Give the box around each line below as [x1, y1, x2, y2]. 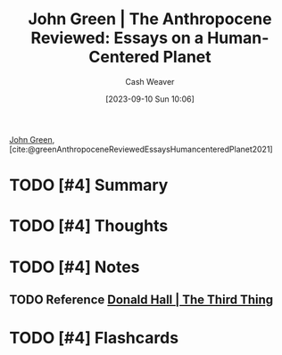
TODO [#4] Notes [9, 257, 140, 277]
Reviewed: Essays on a [30, 28, 204, 48]
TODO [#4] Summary [9, 175, 169, 195]
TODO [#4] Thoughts [9, 216, 169, 236]
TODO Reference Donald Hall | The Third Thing [9, 292, 274, 307]
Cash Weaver [125, 76, 175, 87]
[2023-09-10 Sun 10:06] [105, 94, 195, 104]
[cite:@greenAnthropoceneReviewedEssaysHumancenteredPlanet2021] [9, 144, 274, 154]
